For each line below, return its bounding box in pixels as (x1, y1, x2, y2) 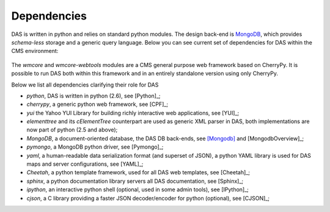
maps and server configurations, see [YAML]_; (26, 160, 144, 168)
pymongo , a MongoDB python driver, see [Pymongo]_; (26, 143, 164, 150)
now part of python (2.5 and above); (26, 126, 118, 133)
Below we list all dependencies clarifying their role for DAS (11, 81, 159, 88)
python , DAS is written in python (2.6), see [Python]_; (26, 92, 161, 99)
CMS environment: (11, 48, 59, 55)
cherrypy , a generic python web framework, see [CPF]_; (26, 101, 168, 108)
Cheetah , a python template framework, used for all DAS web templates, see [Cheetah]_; (26, 169, 251, 176)
